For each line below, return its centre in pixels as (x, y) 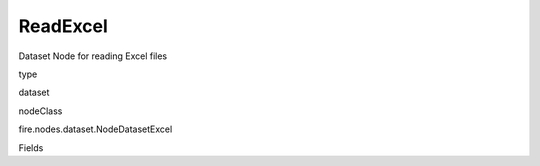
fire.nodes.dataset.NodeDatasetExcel (95, 129)
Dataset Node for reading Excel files (93, 56)
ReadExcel (63, 26)
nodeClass (40, 111)
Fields (31, 147)
